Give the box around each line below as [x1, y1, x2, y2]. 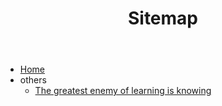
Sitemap [127, 7, 199, 30]
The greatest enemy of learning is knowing [34, 85, 212, 97]
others [19, 74, 47, 86]
